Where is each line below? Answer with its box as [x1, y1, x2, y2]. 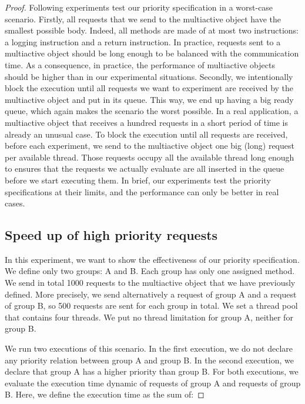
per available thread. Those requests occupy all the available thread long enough [5, 151, 294, 163]
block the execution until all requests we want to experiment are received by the [5, 82, 294, 94]
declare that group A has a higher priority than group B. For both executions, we [5, 365, 299, 378]
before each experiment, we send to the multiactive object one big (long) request [5, 139, 294, 152]
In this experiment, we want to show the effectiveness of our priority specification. [5, 253, 300, 265]
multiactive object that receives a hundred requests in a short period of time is [5, 116, 289, 128]
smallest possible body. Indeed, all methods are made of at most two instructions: [5, 24, 299, 36]
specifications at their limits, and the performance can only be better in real [5, 185, 279, 198]
